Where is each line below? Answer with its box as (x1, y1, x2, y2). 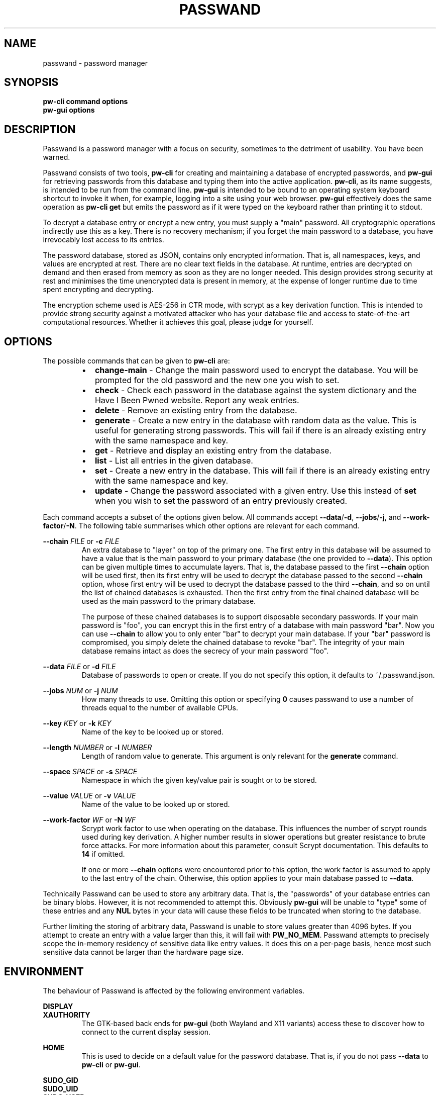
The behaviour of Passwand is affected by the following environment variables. (43, 986, 305, 995)
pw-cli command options (43, 97, 128, 106)
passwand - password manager (43, 58, 148, 67)
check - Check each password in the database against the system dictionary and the (94, 385, 417, 396)
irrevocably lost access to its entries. (43, 235, 164, 244)
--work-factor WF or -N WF (43, 815, 136, 825)
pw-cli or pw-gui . (81, 1060, 141, 1069)
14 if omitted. (81, 850, 125, 859)
